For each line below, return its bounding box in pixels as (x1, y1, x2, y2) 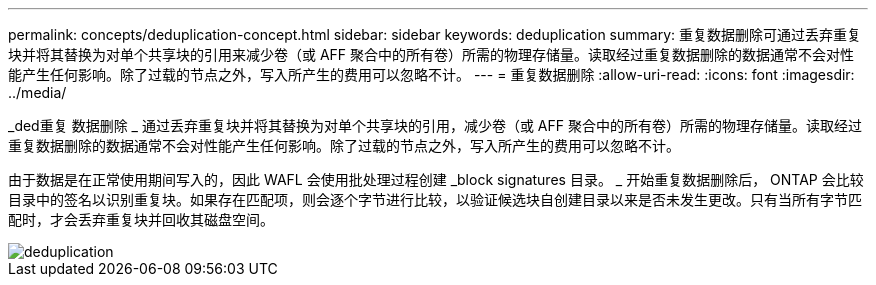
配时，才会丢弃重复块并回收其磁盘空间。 (8, 211, 274, 228)
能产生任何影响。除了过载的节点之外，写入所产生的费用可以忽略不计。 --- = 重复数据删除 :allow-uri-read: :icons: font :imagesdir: (8, 66, 855, 83)
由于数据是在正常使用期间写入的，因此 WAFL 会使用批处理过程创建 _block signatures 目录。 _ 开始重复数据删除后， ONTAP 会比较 (8, 171, 864, 188)
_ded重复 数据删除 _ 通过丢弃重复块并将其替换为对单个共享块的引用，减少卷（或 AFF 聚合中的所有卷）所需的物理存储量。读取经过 (8, 117, 862, 134)
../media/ (8, 84, 67, 101)
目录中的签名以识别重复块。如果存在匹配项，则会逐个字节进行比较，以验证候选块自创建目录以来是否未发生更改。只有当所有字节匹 (8, 191, 862, 208)
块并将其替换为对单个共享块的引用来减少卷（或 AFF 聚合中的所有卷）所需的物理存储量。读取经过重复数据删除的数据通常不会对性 (8, 46, 855, 63)
